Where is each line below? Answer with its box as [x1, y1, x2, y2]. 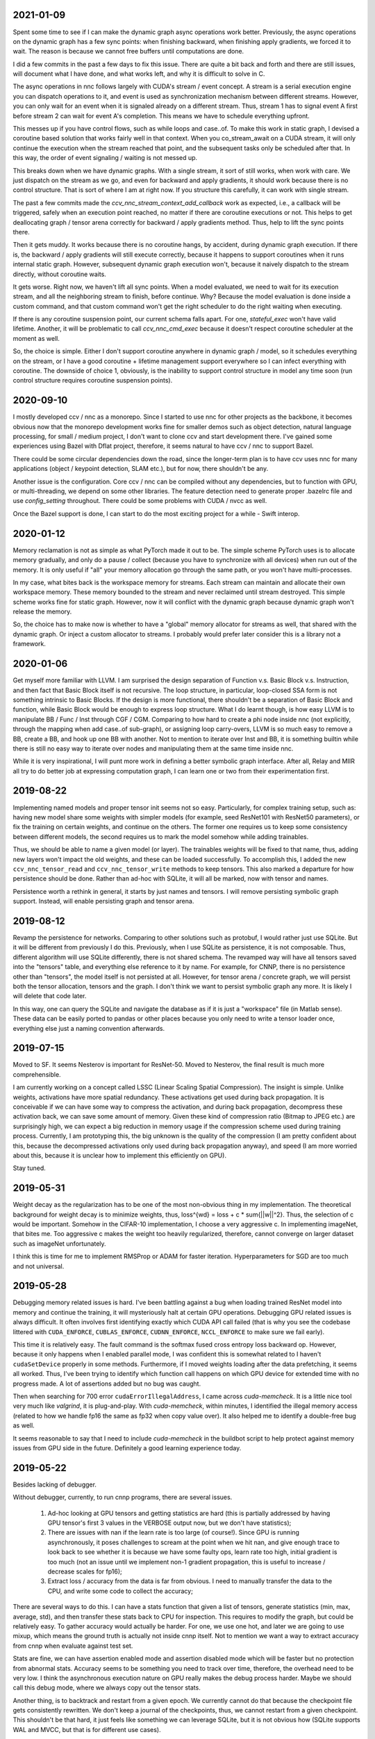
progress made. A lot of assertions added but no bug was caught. [12, 1379, 201, 1388]
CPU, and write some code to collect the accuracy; [47, 1587, 194, 1595]
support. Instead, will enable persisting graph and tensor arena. [12, 897, 194, 906]
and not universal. [12, 1262, 65, 1270]
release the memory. [12, 607, 72, 616]
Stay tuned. [12, 1164, 46, 1172]
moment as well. [12, 334, 60, 342]
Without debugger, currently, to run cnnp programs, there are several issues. [12, 1493, 233, 1502]
